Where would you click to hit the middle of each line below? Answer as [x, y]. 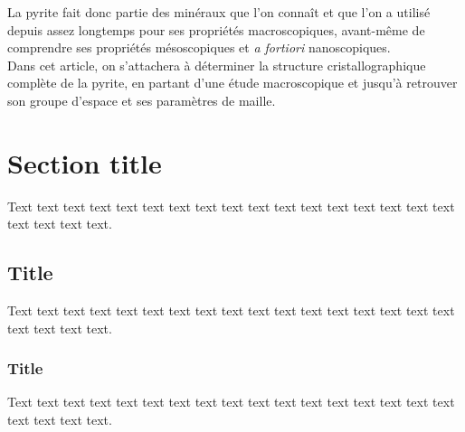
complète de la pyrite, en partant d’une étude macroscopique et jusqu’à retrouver [232, 83]
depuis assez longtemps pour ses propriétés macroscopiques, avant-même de [216, 29]
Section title [85, 162]
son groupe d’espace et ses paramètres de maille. [142, 100]
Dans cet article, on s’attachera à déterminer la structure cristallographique [217, 65]
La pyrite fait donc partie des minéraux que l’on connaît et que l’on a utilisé [219, 12]
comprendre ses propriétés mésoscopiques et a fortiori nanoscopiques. [199, 47]
